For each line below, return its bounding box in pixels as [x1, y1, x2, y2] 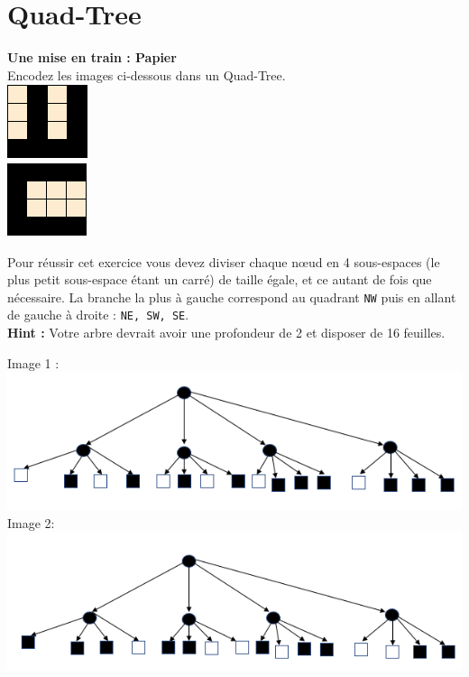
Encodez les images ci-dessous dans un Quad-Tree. [7, 65, 286, 84]
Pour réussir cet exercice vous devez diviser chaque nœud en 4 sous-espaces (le [7, 252, 440, 271]
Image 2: [7, 513, 55, 532]
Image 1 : [7, 353, 60, 372]
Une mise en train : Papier [7, 48, 177, 67]
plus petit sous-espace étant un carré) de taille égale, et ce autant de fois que [7, 270, 432, 289]
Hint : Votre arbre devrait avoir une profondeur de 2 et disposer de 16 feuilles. [7, 323, 446, 341]
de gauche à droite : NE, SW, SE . [7, 305, 189, 324]
